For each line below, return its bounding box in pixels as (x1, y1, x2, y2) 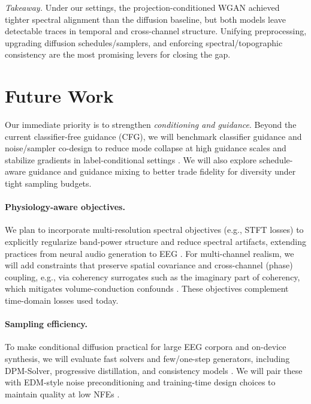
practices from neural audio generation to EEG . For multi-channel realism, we (5, 247, 294, 259)
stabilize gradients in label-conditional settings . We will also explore (5, 153, 257, 166)
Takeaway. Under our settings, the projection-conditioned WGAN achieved (5, 1, 280, 13)
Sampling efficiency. (5, 318, 87, 330)
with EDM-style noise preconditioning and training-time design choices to (5, 376, 276, 388)
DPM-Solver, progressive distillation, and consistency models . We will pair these (5, 364, 303, 376)
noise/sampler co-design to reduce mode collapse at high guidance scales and (5, 142, 286, 154)
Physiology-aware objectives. (5, 200, 125, 213)
